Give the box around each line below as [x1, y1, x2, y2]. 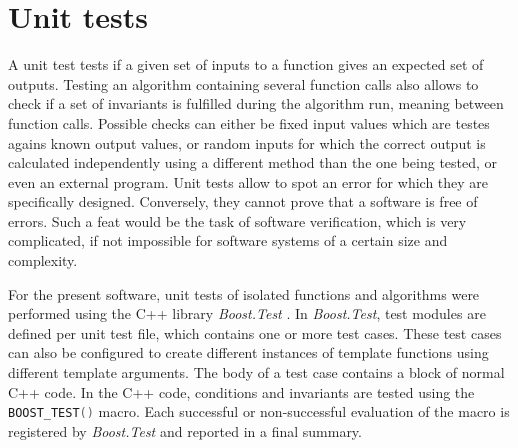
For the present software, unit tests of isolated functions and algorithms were [8, 283, 480, 304]
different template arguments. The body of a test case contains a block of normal [8, 362, 505, 383]
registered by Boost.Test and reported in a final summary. [8, 420, 362, 441]
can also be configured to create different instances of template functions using [8, 342, 489, 363]
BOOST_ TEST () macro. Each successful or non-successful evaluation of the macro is [8, 401, 510, 422]
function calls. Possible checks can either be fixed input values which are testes [8, 112, 490, 133]
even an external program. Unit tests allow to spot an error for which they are [8, 171, 489, 192]
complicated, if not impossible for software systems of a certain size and [8, 230, 448, 251]
